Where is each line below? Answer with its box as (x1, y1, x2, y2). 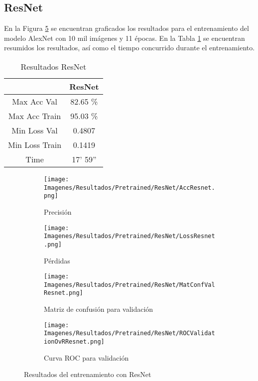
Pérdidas (44, 255, 70, 265)
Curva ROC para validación (44, 352, 129, 363)
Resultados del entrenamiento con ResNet (24, 369, 151, 380)
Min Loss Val (11, 124, 58, 136)
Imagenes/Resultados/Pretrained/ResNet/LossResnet (44, 233, 215, 240)
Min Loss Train (8, 138, 62, 150)
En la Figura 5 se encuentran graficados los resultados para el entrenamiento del (4, 23, 249, 33)
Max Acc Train (8, 110, 61, 122)
